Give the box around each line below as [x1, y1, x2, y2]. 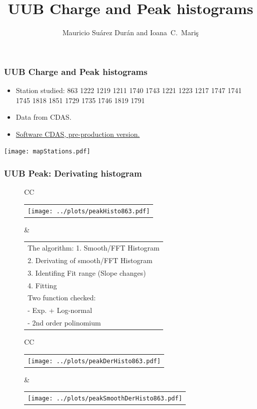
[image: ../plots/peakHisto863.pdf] [28, 207, 150, 215]
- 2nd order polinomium [28, 317, 101, 328]
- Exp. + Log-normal [28, 305, 92, 315]
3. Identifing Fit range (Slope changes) [28, 267, 146, 278]
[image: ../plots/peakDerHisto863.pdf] [28, 357, 161, 365]
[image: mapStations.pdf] [4, 148, 90, 155]
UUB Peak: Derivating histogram [4, 167, 142, 179]
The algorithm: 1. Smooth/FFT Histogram [28, 242, 160, 253]
